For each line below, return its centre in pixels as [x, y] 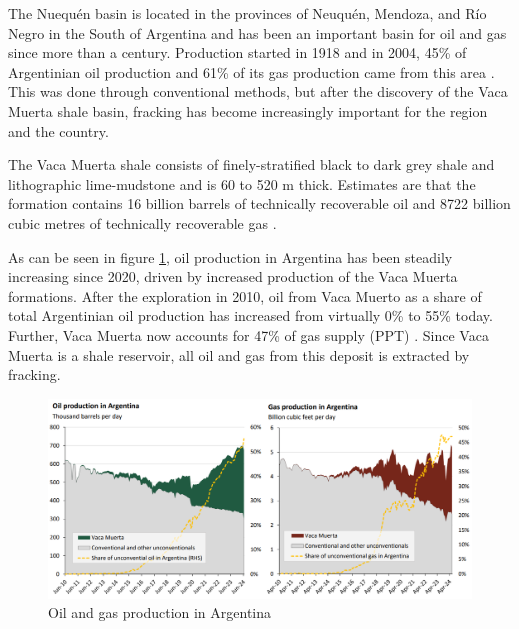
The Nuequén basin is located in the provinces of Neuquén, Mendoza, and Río [247, 13]
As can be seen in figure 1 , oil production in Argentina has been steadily [230, 256]
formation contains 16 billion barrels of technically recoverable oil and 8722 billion [259, 203]
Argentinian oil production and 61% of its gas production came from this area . [251, 71]
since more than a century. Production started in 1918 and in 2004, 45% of [237, 52]
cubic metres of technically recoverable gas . [142, 222]
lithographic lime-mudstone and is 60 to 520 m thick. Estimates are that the [242, 183]
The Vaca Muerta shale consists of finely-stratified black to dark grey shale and [251, 164]
